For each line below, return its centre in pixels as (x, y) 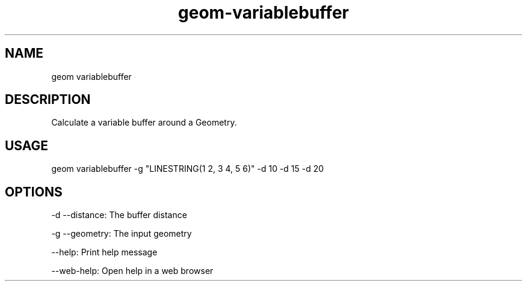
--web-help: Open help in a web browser (132, 271)
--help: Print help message (104, 252)
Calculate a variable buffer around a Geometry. (144, 123)
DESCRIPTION (48, 100)
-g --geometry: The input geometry (122, 234)
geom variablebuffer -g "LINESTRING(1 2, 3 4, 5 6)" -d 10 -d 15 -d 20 (188, 169)
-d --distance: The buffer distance (119, 215)
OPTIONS (34, 192)
